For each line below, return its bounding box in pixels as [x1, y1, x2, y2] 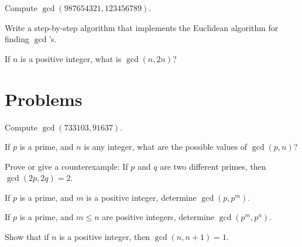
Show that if [5, 231, 49, 243]
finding [5, 33, 30, 45]
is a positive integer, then [59, 231, 150, 243]
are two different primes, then [160, 160, 266, 172]
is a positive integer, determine [86, 191, 197, 203]
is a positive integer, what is [20, 52, 122, 64]
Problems [5, 87, 83, 111]
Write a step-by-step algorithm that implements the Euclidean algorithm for [5, 21, 279, 33]
